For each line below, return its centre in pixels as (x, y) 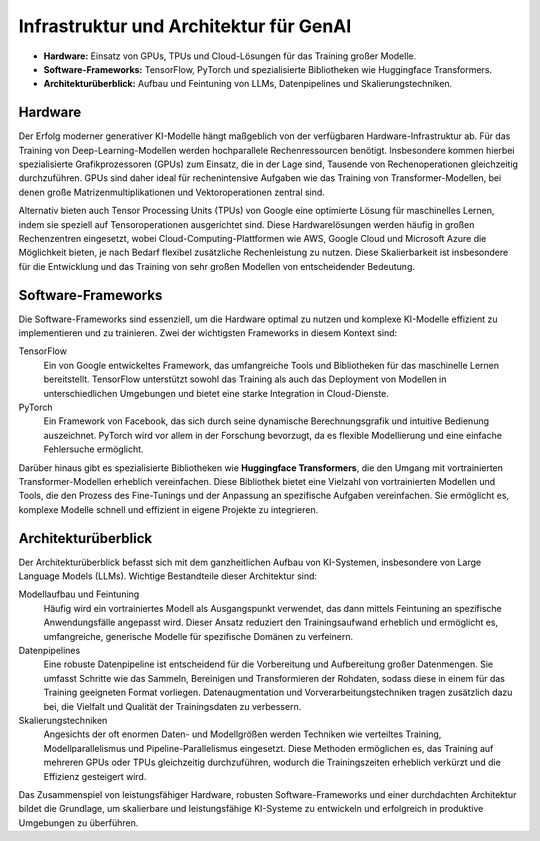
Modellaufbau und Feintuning (79, 594)
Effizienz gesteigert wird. (95, 776)
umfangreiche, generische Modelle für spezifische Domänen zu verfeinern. (198, 636)
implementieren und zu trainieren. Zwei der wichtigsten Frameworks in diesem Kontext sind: (208, 333)
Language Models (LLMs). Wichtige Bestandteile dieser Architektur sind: (168, 576)
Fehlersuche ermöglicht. (93, 449)
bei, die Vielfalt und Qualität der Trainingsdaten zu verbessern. (172, 706)
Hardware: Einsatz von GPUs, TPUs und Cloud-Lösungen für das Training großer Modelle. (230, 56)
